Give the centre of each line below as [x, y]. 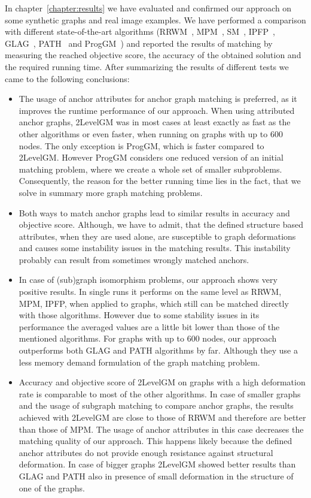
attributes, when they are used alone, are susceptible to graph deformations [157, 236]
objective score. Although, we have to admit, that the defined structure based [161, 224]
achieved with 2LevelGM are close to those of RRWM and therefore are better [162, 417]
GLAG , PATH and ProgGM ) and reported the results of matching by [139, 43]
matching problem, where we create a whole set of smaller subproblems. [150, 169]
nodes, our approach [240, 338]
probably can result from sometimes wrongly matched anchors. [134, 259]
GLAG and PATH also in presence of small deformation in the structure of [156, 476]
